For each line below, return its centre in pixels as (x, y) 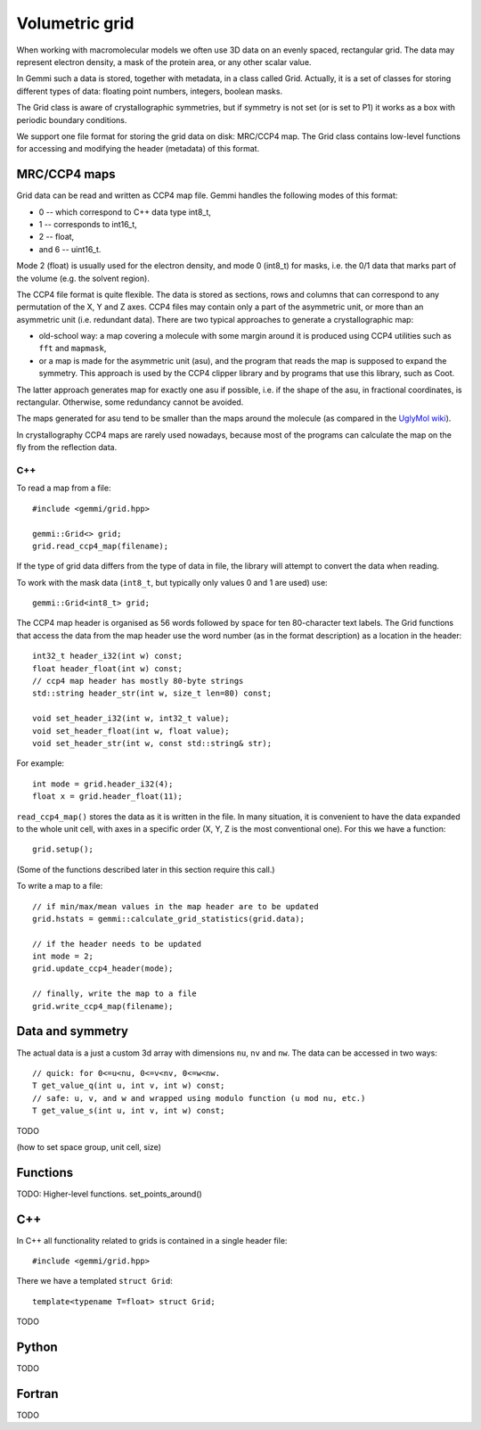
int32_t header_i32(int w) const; (107, 656)
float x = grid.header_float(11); (107, 797)
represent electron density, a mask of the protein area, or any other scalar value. (164, 62)
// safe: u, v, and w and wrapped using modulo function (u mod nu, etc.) (199, 1098)
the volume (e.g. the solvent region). (83, 278)
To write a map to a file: (60, 886)
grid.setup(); (63, 850)
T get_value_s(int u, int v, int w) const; (129, 1111)
